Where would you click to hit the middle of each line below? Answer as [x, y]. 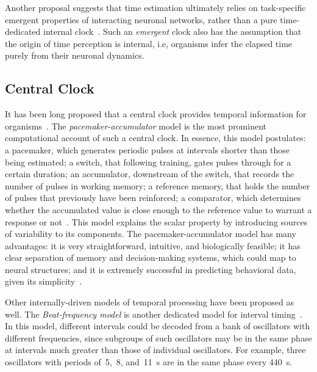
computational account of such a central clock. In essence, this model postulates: [155, 138]
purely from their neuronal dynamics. [75, 55]
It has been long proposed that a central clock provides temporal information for [156, 114]
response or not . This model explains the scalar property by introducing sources [156, 221]
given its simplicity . [44, 281]
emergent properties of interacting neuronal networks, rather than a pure [141, 19]
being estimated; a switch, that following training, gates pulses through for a [148, 162]
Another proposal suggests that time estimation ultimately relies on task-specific [155, 7]
